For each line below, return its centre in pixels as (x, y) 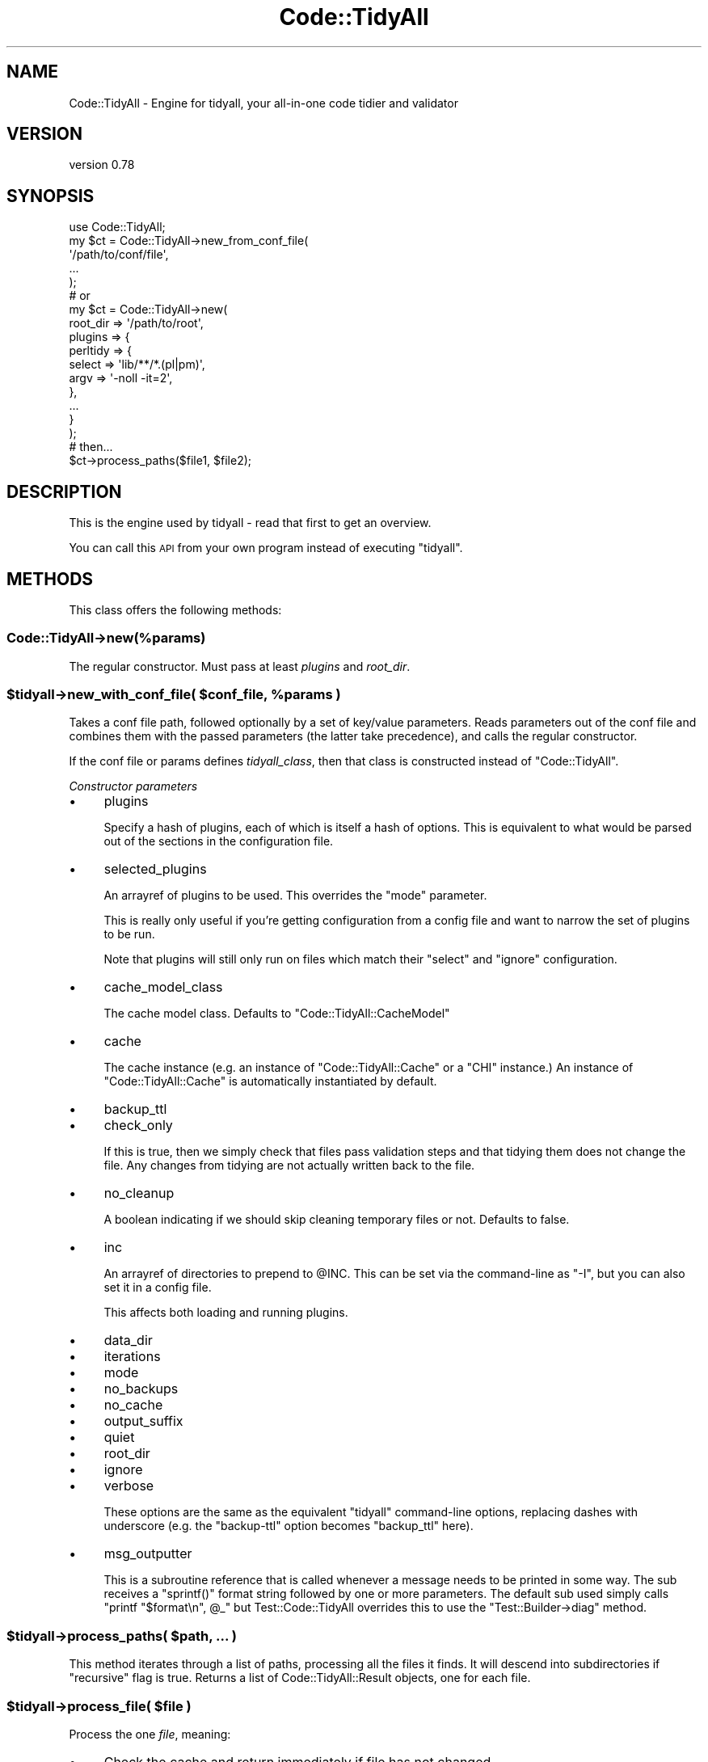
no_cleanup (139, 1193)
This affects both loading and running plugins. (226, 1313)
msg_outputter (148, 1554)
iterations (132, 1357)
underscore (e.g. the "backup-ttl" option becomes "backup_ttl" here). (289, 1526)
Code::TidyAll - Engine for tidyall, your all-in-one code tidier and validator (263, 103)
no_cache (133, 1405)
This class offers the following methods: (175, 609)
